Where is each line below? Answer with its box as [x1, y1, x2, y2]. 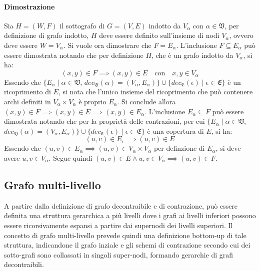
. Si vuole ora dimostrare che [63, 39, 151, 50]
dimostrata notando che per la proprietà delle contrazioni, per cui [4, 116, 205, 126]
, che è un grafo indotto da [151, 49, 233, 60]
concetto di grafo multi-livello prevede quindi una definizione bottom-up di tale [4, 230, 246, 240]
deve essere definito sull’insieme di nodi [99, 30, 219, 40]
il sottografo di [59, 20, 105, 30]
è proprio [78, 96, 106, 106]
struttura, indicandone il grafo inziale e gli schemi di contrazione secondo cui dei [4, 240, 250, 250]
